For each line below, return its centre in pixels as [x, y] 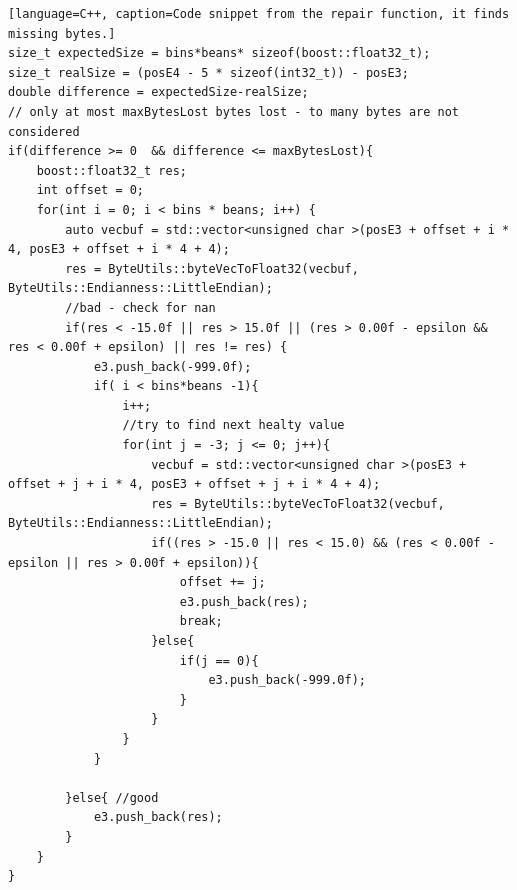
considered [44, 131]
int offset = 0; [90, 190]
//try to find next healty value [233, 425]
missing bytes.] [62, 33]
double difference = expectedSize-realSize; [158, 92]
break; [201, 621]
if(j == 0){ [219, 660]
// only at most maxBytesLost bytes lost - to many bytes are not [234, 111]
